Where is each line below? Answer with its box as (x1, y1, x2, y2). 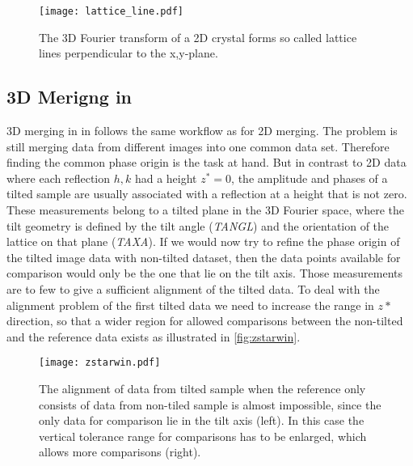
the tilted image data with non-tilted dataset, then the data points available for (6, 248, 401, 265)
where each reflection (6, 169, 111, 186)
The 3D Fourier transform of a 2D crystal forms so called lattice (39, 28, 357, 45)
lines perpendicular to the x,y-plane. (39, 44, 218, 61)
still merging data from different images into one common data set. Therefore (6, 138, 390, 155)
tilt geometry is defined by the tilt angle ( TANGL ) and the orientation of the (6, 217, 390, 234)
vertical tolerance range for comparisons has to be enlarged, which (39, 427, 367, 444)
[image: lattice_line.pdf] (39, 6, 183, 17)
